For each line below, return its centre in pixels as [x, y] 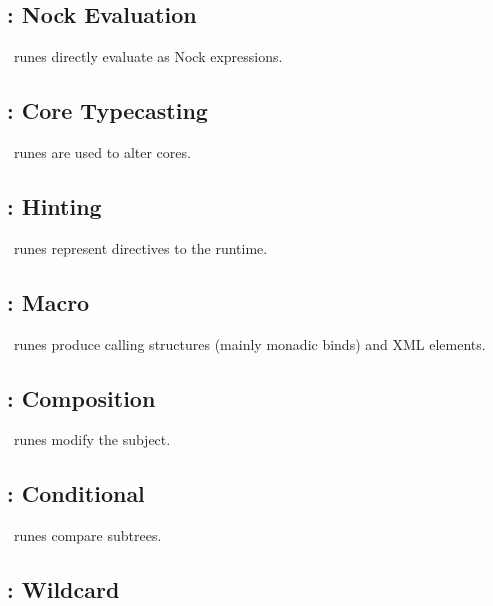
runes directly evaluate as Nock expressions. [148, 56]
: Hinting [54, 205]
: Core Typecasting [107, 110]
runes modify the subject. [92, 439]
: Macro [48, 301]
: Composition [81, 397]
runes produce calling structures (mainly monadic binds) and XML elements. [249, 343]
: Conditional [76, 493]
